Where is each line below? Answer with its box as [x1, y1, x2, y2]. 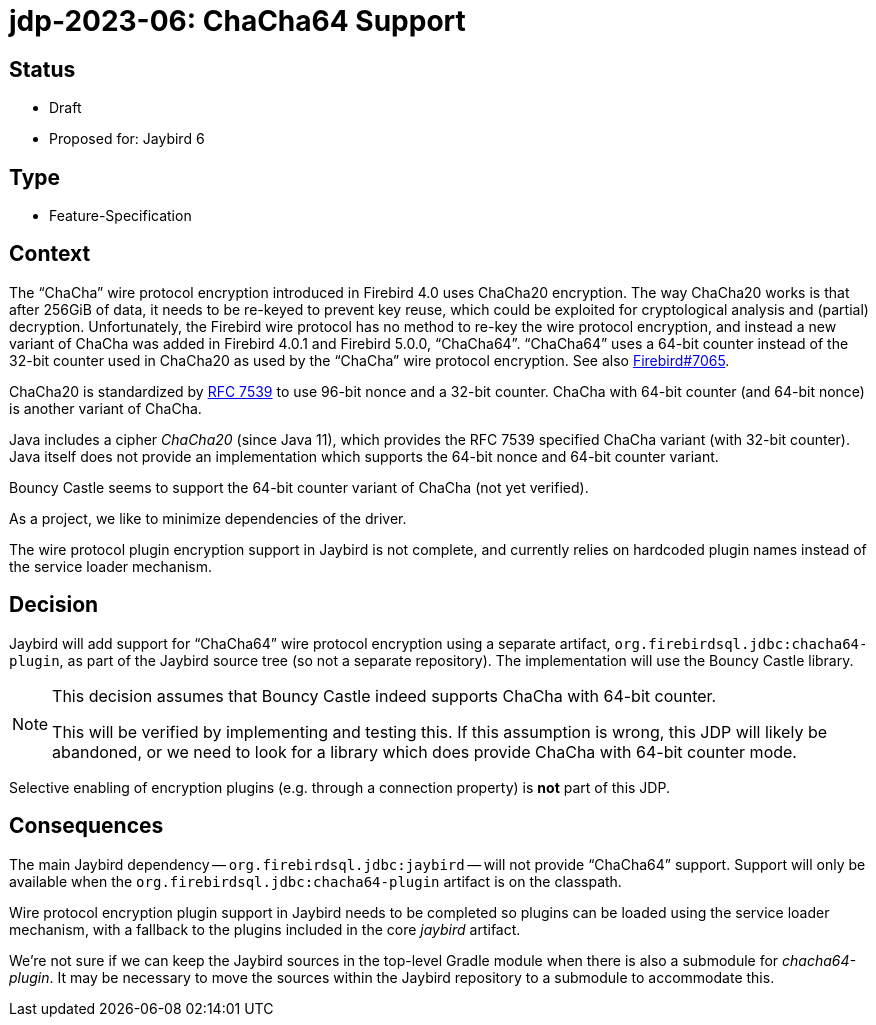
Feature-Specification [49, 207, 192, 225]
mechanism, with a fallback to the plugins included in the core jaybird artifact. [9, 920, 521, 938]
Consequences [9, 813, 164, 839]
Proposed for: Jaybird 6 [49, 130, 205, 148]
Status [9, 56, 76, 82]
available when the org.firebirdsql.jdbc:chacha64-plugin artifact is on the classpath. [9, 872, 622, 890]
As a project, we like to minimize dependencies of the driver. [9, 509, 407, 527]
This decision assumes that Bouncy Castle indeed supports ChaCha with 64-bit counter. [52, 685, 717, 706]
